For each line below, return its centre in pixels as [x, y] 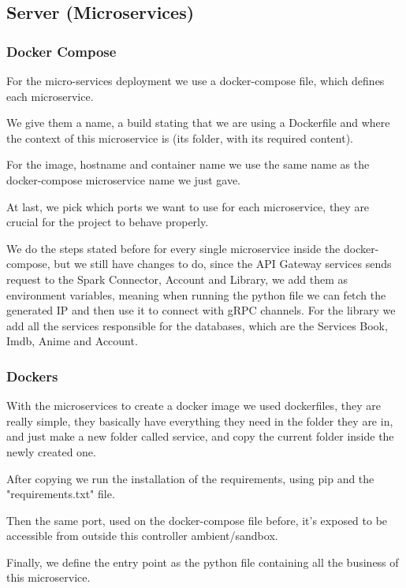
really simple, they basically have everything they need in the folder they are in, [200, 421]
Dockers [32, 376]
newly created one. [51, 451]
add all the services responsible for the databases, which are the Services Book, [197, 325]
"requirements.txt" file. [61, 494]
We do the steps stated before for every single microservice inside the [173, 248]
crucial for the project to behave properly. [108, 222]
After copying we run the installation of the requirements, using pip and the [190, 478]
